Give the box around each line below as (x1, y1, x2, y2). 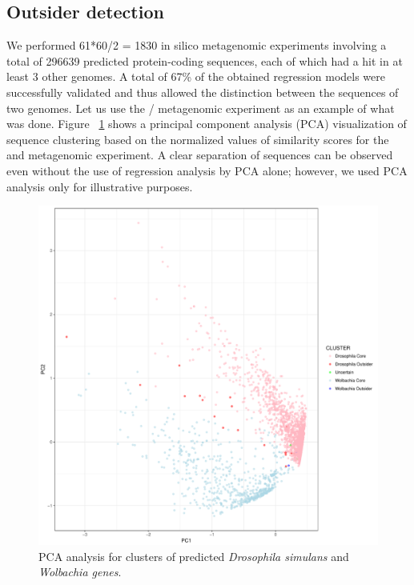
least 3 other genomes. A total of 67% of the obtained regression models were (6, 68, 385, 85)
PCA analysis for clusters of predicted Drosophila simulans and (38, 547, 349, 564)
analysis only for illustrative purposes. (6, 178, 193, 194)
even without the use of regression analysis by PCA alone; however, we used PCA (6, 162, 408, 178)
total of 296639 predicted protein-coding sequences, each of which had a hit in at (6, 52, 403, 69)
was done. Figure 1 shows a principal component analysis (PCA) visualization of (6, 115, 407, 132)
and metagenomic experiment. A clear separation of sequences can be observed (6, 146, 393, 163)
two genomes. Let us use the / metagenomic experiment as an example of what (6, 99, 395, 116)
